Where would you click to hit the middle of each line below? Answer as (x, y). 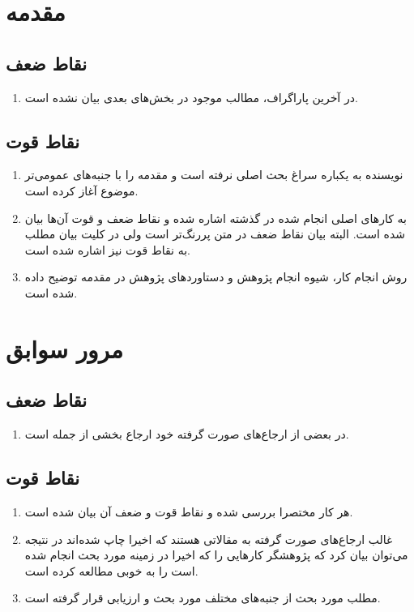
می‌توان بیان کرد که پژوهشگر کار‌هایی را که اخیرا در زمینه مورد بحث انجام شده (216, 555)
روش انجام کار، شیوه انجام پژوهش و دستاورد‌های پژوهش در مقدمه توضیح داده (216, 277)
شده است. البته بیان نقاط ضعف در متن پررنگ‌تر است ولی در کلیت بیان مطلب (215, 234)
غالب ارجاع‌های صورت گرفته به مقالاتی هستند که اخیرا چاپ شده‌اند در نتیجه (209, 539)
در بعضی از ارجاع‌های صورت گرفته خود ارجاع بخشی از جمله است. (187, 434)
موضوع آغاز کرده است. (81, 190)
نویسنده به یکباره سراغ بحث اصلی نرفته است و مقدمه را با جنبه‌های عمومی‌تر (214, 175)
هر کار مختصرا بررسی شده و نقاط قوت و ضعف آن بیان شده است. (189, 511)
